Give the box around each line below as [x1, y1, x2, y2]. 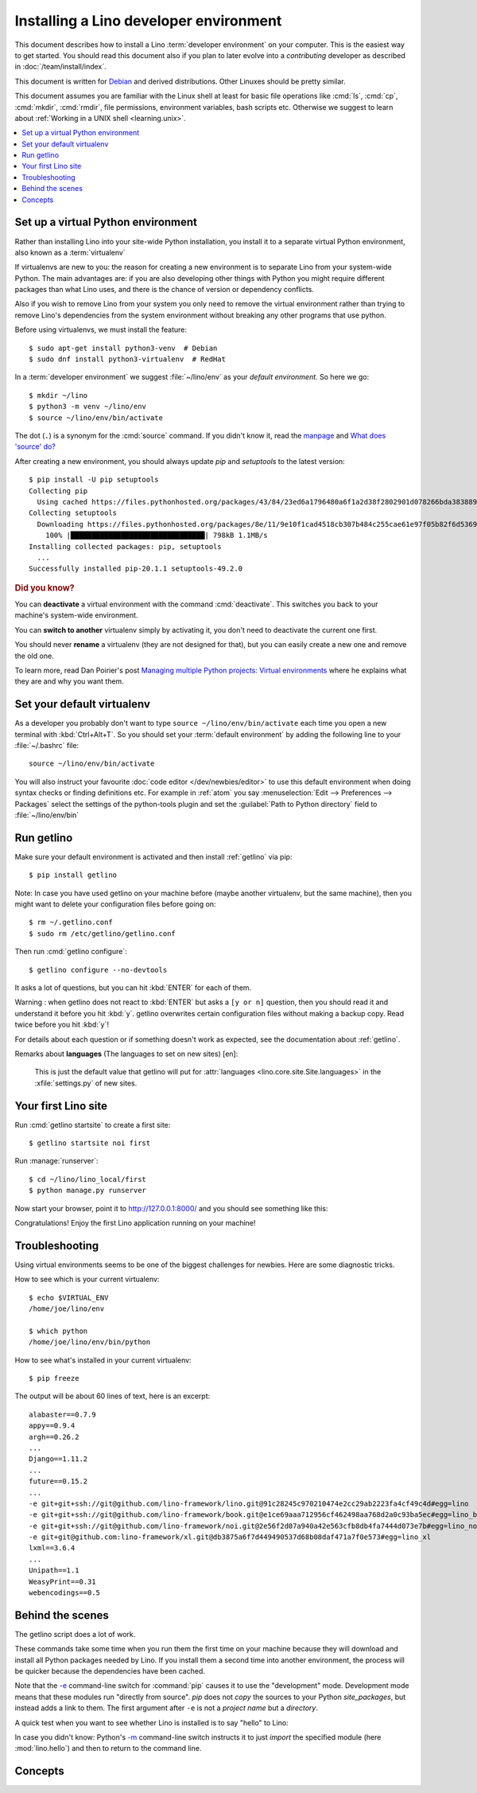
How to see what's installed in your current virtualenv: [14, 1355, 192, 1365]
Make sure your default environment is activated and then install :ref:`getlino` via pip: [14, 852, 293, 861]
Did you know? [14, 582, 75, 593]
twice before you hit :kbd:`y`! [14, 1019, 109, 1030]
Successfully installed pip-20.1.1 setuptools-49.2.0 [29, 564, 242, 573]
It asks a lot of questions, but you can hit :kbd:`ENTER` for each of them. [14, 983, 252, 992]
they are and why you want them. [14, 676, 125, 686]
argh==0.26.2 [29, 1432, 79, 1441]
